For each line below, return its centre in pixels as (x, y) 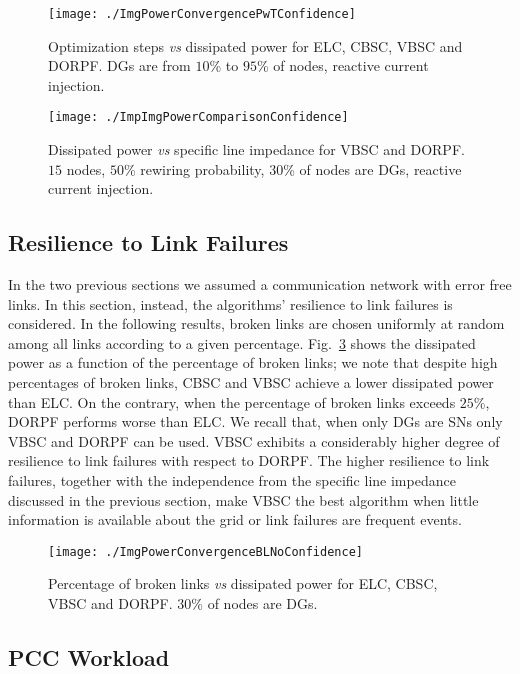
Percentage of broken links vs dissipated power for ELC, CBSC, (243, 583)
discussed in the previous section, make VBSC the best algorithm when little (243, 499)
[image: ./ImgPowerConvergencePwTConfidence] (202, 14)
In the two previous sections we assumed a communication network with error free (260, 284)
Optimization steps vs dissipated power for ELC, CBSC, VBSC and (255, 45)
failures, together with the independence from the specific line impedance (232, 480)
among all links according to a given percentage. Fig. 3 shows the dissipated (242, 342)
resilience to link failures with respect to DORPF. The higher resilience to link (249, 460)
